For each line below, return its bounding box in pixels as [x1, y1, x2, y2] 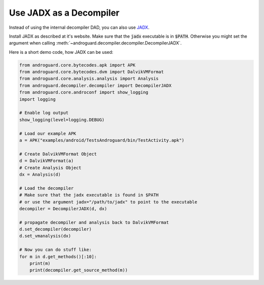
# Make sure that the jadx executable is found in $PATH [19, 192, 159, 198]
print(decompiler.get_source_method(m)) [29, 267, 128, 273]
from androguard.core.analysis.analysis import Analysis [19, 76, 159, 82]
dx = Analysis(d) [19, 172, 61, 177]
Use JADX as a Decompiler [9, 7, 120, 18]
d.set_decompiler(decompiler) [19, 226, 92, 232]
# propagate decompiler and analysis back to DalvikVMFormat [19, 219, 169, 225]
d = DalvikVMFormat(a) [19, 158, 74, 164]
